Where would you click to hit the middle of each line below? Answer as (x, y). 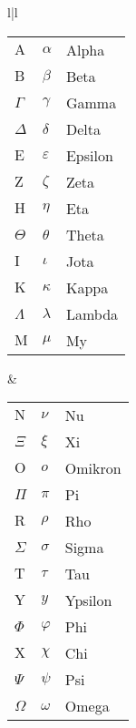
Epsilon (89, 155)
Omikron (93, 468)
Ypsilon (88, 600)
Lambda (92, 313)
